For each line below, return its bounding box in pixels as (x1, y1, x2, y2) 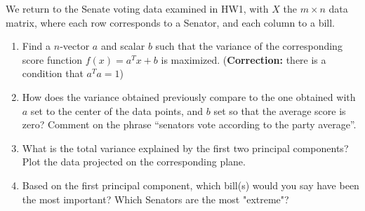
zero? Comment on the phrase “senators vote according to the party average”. (22, 117, 357, 132)
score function (22, 52, 83, 67)
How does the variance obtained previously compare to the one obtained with (22, 89, 356, 104)
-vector (60, 39, 90, 53)
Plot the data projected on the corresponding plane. (22, 154, 246, 169)
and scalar (100, 39, 145, 53)
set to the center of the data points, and (30, 103, 204, 118)
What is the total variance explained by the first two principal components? (22, 140, 349, 155)
